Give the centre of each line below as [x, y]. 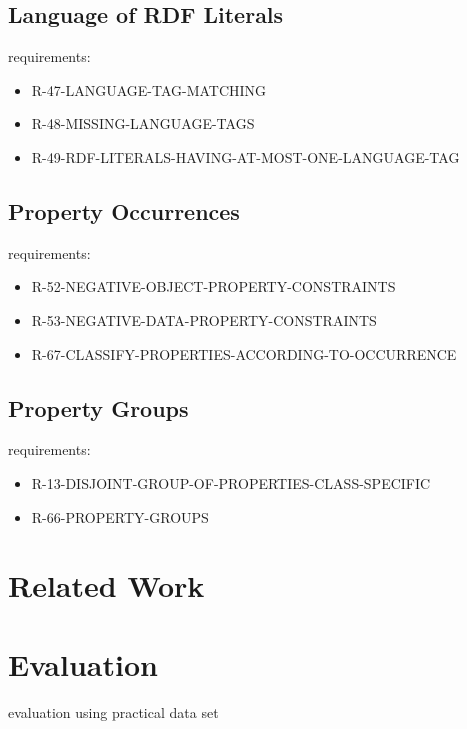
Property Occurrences [124, 210]
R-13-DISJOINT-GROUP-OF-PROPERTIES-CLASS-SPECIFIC [231, 482]
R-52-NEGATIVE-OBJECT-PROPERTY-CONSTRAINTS [213, 286]
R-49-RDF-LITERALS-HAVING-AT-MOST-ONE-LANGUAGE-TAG [245, 156]
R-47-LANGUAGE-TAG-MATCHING [149, 89]
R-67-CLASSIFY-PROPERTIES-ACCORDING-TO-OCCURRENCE [244, 353]
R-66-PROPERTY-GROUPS [120, 516]
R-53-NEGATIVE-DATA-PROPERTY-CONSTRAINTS [204, 319]
